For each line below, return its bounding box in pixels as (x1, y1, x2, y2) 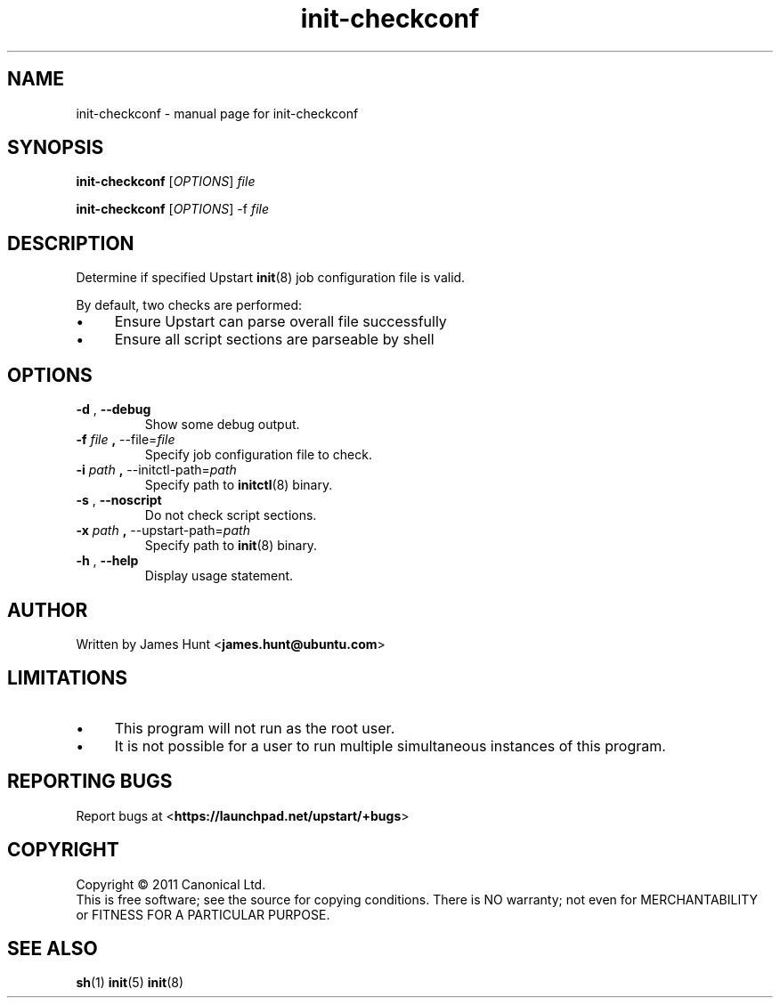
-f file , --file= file (76, 432, 175, 448)
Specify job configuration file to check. (144, 447, 372, 463)
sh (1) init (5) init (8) (76, 975, 184, 991)
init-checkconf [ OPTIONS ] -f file (76, 201, 270, 217)
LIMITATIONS (7, 667, 128, 690)
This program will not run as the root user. (114, 718, 395, 737)
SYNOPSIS (7, 136, 104, 159)
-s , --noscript (76, 492, 162, 508)
